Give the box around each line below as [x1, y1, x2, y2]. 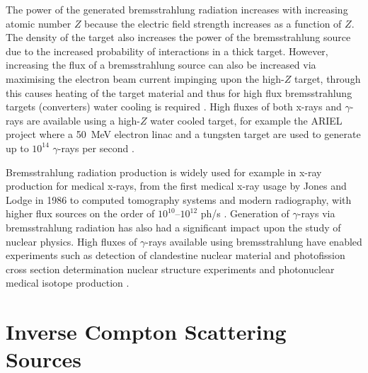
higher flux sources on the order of [6, 206, 155, 221]
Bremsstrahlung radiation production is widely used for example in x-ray [6, 164, 322, 179]
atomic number [6, 16, 71, 30]
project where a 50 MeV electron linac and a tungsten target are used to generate [6, 127, 361, 142]
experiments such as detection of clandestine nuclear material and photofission [6, 248, 345, 263]
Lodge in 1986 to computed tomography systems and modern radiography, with [6, 192, 352, 207]
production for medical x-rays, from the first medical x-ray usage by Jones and [6, 178, 347, 193]
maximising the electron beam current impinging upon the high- [6, 71, 284, 86]
